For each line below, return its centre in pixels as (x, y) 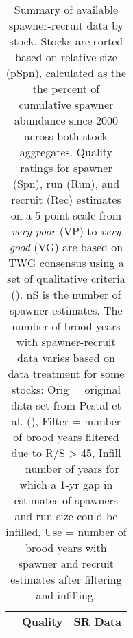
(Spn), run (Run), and (66, 183)
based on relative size (66, 57)
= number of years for (66, 468)
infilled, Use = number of (66, 532)
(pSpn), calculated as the (66, 73)
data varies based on (66, 358)
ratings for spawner (66, 168)
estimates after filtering (66, 579)
